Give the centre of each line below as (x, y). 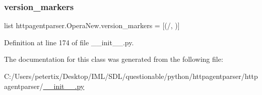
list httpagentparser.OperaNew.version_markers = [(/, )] (92, 25)
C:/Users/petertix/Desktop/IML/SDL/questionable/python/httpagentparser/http (131, 76)
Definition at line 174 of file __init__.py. (69, 42)
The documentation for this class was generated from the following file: (114, 59)
